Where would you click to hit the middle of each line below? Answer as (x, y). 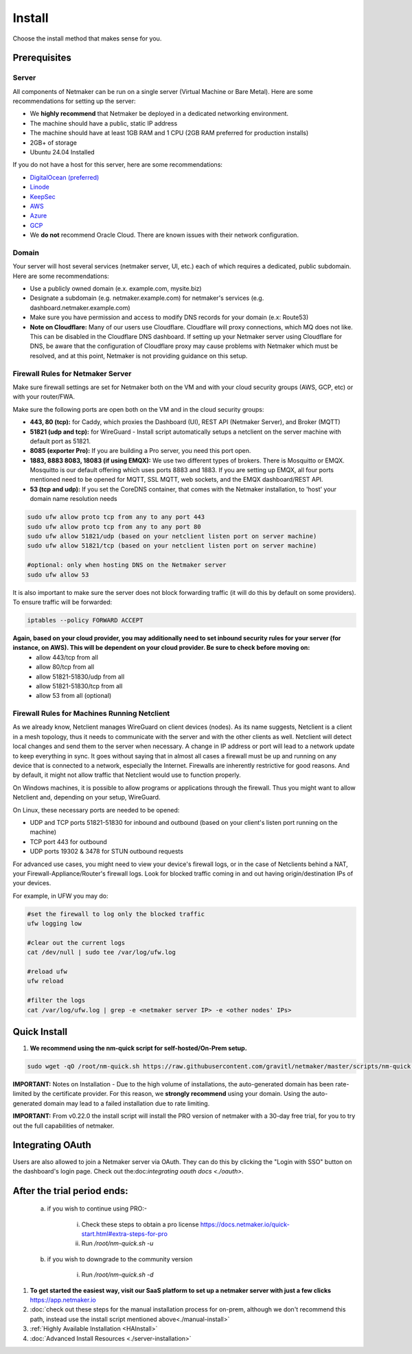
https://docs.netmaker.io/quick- (245, 1224)
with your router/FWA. (44, 397)
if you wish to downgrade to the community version (120, 1259)
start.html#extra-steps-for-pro (125, 1234)
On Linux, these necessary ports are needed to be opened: (96, 810)
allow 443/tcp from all (67, 657)
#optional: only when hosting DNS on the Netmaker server (127, 565)
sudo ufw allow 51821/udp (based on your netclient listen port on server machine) (172, 536)
